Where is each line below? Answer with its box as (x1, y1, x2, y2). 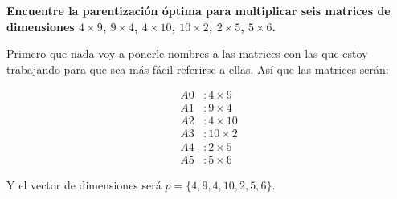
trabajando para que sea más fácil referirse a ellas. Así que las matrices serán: (6, 60, 389, 77)
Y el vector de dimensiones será (6, 176, 162, 193)
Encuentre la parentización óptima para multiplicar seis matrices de (6, 2, 391, 18)
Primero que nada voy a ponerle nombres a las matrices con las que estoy (6, 45, 368, 62)
